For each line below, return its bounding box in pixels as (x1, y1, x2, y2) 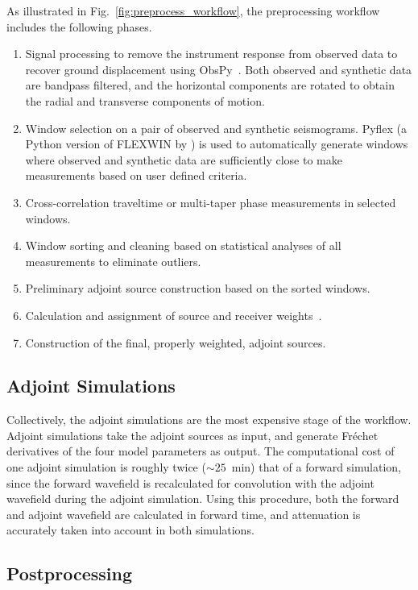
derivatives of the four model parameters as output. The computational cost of (6, 442, 395, 459)
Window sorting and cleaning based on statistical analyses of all (25, 237, 341, 254)
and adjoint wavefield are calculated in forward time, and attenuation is (6, 505, 361, 522)
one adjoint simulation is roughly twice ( (6, 459, 206, 476)
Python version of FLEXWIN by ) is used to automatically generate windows (25, 135, 408, 152)
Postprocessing (6, 561, 133, 586)
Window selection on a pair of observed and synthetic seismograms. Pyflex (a (25, 119, 408, 136)
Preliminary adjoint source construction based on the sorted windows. (25, 280, 370, 297)
